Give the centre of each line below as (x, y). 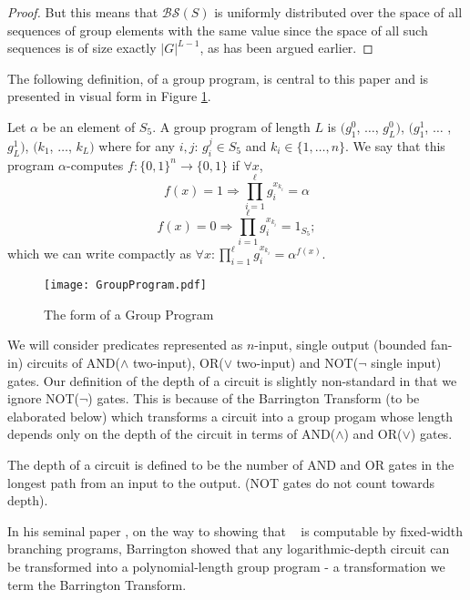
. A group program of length (231, 126)
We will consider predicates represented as (125, 345)
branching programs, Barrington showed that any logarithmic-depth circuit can (229, 549)
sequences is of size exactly (82, 48)
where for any (137, 145)
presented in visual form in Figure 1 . (109, 96)
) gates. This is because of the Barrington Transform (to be (254, 398)
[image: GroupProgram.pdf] (125, 285)
